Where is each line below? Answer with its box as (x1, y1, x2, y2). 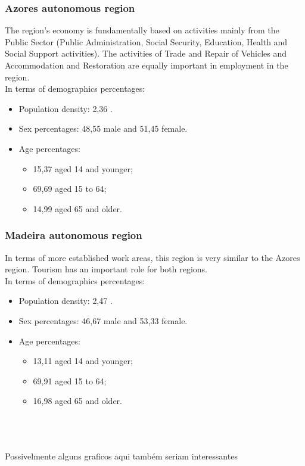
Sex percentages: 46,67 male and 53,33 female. (18, 314, 188, 327)
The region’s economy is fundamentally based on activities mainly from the (5, 24, 279, 36)
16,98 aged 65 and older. (33, 394, 122, 407)
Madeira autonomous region (5, 228, 142, 243)
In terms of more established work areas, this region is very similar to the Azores (5, 251, 300, 263)
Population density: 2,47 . (18, 294, 113, 307)
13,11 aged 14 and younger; (33, 355, 133, 367)
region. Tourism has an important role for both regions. (5, 263, 208, 275)
